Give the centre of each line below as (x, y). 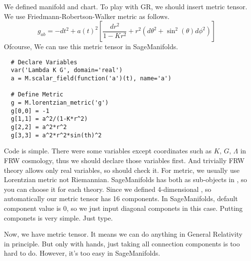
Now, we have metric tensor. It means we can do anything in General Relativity (123, 234)
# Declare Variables (44, 62)
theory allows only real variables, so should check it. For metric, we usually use (122, 170)
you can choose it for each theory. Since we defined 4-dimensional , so (108, 189)
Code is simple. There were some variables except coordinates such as (108, 151)
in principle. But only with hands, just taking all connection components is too (122, 243)
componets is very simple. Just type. (58, 217)
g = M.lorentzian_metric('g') (60, 103)
